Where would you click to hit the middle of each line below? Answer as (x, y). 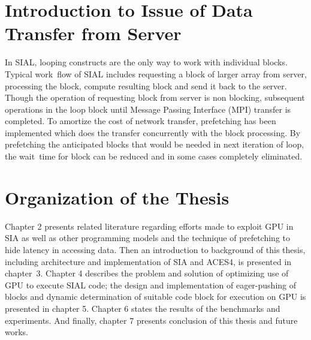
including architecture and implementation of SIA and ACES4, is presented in (148, 261)
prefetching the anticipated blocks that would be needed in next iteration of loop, (155, 144)
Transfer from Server (93, 33)
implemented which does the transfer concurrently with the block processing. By (153, 132)
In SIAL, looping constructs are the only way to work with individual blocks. (146, 62)
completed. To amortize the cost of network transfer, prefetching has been (141, 121)
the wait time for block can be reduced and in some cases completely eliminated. (154, 156)
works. (17, 332)
